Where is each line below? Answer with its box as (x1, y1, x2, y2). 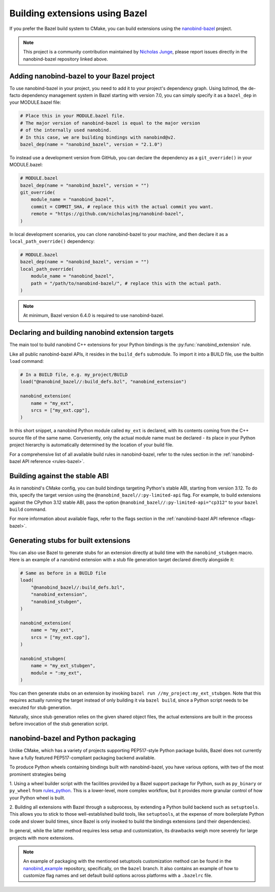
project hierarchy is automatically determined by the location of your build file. (9, 442, 174, 448)
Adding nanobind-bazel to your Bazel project (9, 72, 155, 80)
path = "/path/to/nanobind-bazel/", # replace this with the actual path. (31, 280, 222, 286)
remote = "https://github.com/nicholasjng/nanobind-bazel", (31, 211, 184, 217)
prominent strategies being (9, 771, 66, 777)
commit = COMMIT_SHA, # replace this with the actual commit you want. (31, 204, 214, 210)
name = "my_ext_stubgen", (31, 663, 96, 669)
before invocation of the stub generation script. (9, 721, 109, 727)
